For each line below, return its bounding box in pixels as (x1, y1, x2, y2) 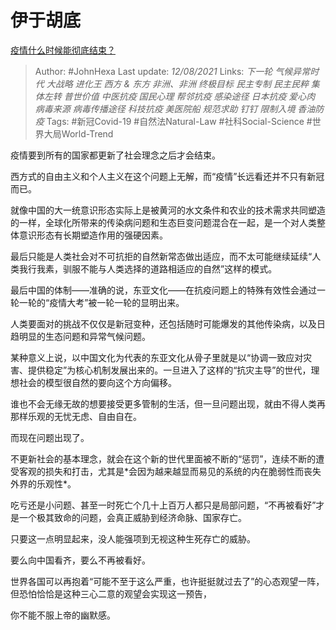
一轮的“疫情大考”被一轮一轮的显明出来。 (18, 296, 185, 308)
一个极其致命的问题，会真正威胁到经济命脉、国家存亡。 (18, 511, 247, 523)
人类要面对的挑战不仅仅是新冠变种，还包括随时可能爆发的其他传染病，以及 (10, 317, 317, 330)
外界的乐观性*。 (10, 477, 77, 490)
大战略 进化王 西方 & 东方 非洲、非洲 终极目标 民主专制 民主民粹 (46, 77, 309, 90)
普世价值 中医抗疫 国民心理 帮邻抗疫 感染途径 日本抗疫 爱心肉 (63, 90, 316, 102)
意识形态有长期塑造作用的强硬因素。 (18, 229, 168, 241)
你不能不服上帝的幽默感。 (10, 609, 116, 621)
